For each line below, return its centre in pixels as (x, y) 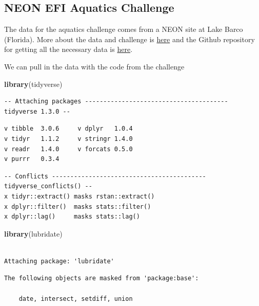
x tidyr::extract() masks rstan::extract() (79, 196)
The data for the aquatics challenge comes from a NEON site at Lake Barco (124, 29)
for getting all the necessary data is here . (68, 49)
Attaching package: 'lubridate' (59, 261)
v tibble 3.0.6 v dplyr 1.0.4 (68, 129)
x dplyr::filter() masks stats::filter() (78, 206)
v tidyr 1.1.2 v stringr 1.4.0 (68, 139)
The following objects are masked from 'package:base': (102, 278)
